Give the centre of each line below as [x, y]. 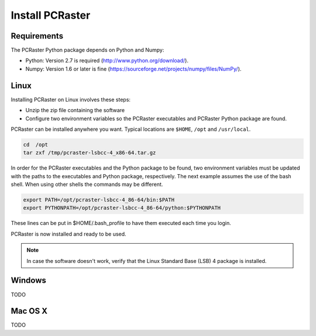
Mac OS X [29, 311]
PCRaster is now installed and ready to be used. [68, 234]
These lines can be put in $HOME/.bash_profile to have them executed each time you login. [121, 223]
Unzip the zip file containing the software [75, 110]
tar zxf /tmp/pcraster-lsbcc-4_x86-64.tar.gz [90, 153]
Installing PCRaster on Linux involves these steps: [71, 99]
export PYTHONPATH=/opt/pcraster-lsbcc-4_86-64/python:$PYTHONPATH [122, 208]
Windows [28, 280]
